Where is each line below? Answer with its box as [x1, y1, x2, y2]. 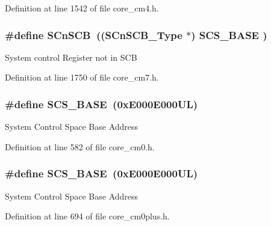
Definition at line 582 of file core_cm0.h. [5, 140, 155, 153]
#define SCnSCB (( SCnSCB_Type [5, 27, 182, 42]
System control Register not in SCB [5, 50, 137, 63]
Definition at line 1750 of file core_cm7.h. [5, 71, 159, 84]
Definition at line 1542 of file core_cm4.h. [5, 2, 159, 14]
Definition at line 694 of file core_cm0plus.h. [5, 210, 170, 222]
